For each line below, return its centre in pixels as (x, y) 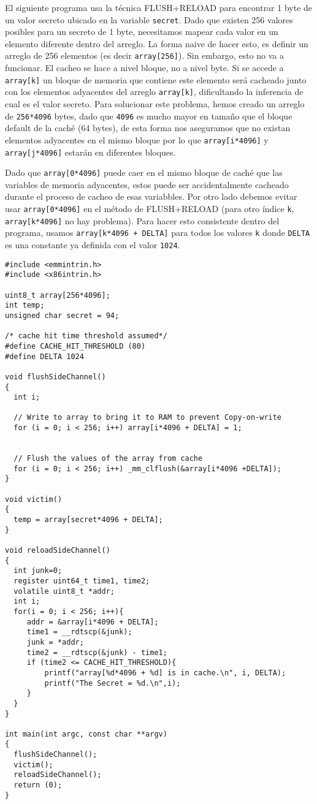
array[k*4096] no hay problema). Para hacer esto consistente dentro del (142, 220)
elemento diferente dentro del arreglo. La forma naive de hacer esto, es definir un (157, 43)
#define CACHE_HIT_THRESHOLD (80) (75, 346)
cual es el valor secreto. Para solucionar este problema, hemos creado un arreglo (155, 104)
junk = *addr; (55, 642)
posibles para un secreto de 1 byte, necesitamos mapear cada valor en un (142, 32)
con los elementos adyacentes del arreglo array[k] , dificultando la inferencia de (154, 92)
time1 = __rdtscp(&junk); (79, 632)
